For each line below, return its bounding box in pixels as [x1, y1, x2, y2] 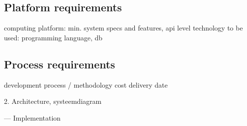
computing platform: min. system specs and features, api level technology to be [4, 23, 243, 33]
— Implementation [4, 112, 61, 123]
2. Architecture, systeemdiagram [4, 96, 102, 106]
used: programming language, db [4, 32, 103, 42]
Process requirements [4, 56, 115, 71]
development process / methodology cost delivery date [4, 79, 168, 90]
